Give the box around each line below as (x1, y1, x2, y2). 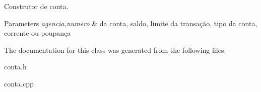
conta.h (4, 61, 27, 72)
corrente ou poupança (4, 28, 71, 38)
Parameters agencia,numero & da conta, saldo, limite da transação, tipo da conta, (4, 18, 257, 28)
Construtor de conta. (4, 1, 69, 11)
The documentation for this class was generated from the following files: (4, 44, 226, 55)
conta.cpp (4, 78, 34, 88)
